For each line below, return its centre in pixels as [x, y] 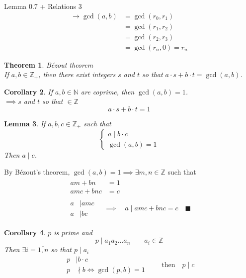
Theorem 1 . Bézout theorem [49, 64]
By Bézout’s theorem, [37, 172]
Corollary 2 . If [28, 91]
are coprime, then [108, 91]
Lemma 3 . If [25, 123]
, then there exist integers [77, 74]
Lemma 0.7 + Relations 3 [43, 6]
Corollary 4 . [25, 232]
